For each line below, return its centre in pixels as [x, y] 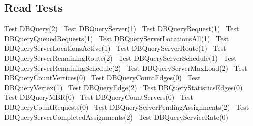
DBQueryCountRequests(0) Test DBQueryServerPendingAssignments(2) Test [127, 107]
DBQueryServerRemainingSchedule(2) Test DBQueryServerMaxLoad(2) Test [126, 68]
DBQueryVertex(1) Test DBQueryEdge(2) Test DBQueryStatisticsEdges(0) [123, 87]
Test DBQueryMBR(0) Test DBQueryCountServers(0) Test [99, 97]
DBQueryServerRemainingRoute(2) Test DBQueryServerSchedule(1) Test [120, 57]
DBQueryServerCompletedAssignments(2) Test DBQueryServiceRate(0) [116, 117]
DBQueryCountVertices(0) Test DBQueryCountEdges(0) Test [102, 78]
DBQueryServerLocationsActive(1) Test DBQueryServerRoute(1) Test [115, 48]
